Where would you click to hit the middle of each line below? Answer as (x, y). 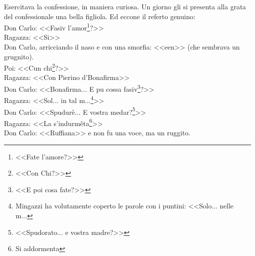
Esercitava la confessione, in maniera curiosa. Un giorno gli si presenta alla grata (125, 6)
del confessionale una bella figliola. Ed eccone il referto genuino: (100, 16)
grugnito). (19, 56)
